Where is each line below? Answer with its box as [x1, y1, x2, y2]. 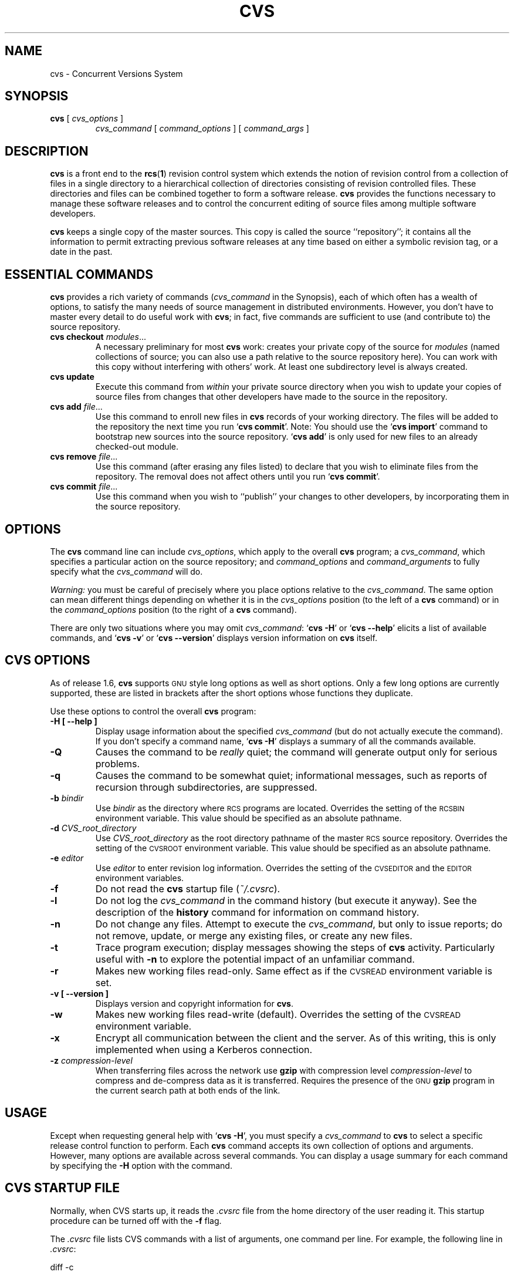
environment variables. [95, 872, 184, 883]
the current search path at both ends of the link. [95, 1085, 280, 1095]
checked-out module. [95, 441, 179, 452]
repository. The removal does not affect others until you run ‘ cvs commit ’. [95, 471, 380, 482]
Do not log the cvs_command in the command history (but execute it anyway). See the [95, 894, 477, 906]
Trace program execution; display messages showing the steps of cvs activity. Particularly [95, 941, 495, 953]
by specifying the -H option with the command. [50, 1160, 232, 1171]
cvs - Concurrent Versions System [50, 68, 183, 79]
